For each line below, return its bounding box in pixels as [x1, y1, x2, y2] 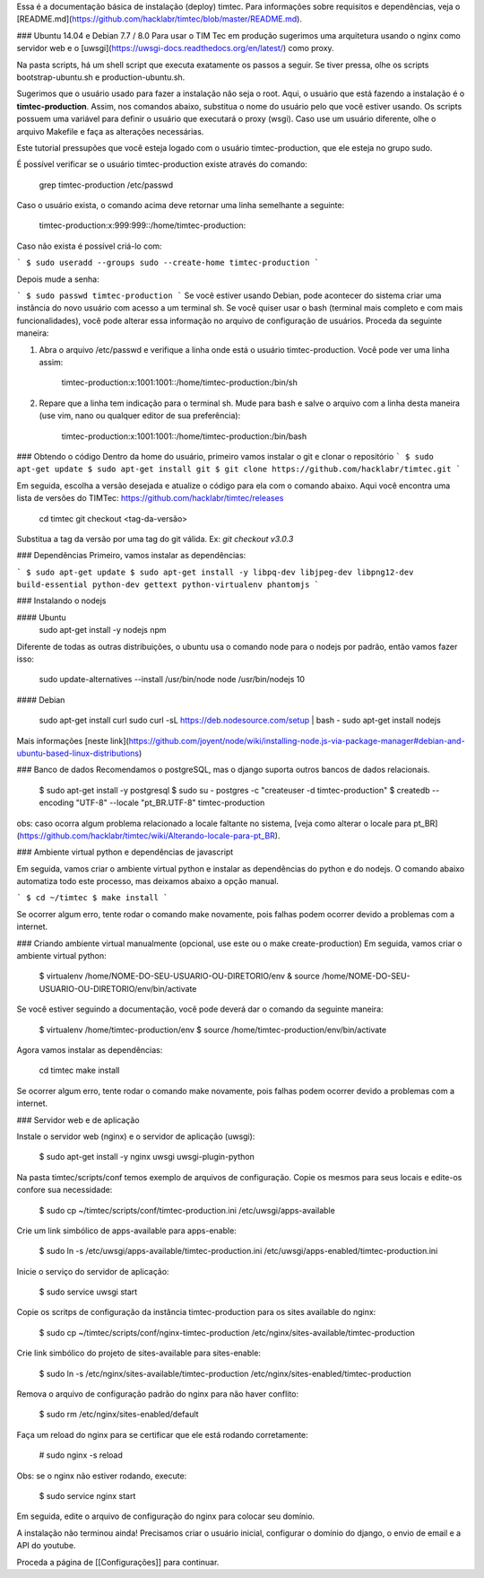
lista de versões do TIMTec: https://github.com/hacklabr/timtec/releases [16, 493, 284, 504]
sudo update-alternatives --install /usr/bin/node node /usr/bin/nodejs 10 [39, 674, 305, 685]
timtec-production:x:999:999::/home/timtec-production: [39, 220, 246, 231]
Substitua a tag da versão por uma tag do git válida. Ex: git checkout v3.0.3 [16, 533, 294, 544]
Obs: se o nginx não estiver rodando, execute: [16, 1470, 187, 1481]
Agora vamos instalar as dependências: [16, 1045, 163, 1055]
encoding [39, 797, 74, 808]
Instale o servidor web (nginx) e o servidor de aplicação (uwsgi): [16, 1131, 255, 1142]
